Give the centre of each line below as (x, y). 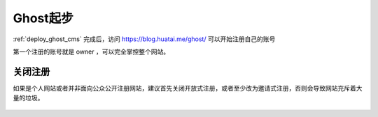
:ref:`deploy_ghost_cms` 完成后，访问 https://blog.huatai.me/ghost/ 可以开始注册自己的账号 (144, 39)
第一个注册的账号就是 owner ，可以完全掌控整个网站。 (91, 52)
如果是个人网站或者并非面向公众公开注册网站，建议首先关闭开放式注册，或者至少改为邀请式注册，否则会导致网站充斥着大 (188, 88)
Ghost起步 (43, 18)
